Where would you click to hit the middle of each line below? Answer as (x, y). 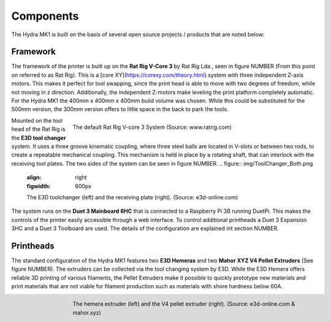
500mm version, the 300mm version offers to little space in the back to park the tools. (120, 109)
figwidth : (39, 186)
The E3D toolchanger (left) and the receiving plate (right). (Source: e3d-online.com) (132, 197)
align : (34, 177)
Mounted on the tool (37, 120)
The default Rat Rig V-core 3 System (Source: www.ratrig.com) (152, 127)
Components (45, 16)
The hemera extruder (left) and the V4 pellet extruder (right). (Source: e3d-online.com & (184, 304)
